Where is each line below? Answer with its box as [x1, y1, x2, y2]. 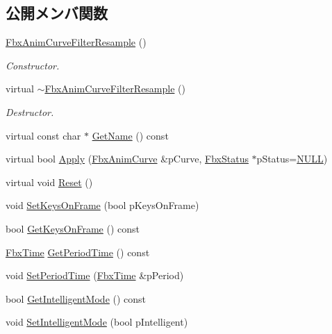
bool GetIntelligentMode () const [6, 291, 147, 306]
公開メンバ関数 [6, 2, 108, 24]
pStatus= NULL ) [256, 151, 328, 166]
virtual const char [6, 128, 81, 142]
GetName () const [92, 128, 169, 142]
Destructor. [6, 104, 54, 119]
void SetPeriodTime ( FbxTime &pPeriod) [6, 268, 184, 283]
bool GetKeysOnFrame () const [6, 221, 140, 235]
